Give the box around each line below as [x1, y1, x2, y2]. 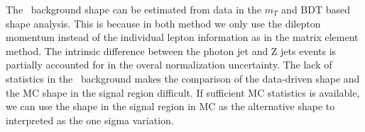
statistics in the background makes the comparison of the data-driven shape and [6, 71, 360, 85]
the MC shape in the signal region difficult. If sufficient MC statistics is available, [6, 85, 360, 100]
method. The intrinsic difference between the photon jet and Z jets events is [6, 43, 337, 58]
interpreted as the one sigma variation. [6, 112, 174, 127]
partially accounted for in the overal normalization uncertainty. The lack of [6, 57, 332, 72]
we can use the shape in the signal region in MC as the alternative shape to [6, 99, 335, 114]
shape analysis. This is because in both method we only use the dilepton [6, 16, 321, 30]
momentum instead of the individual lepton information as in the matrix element [6, 30, 359, 44]
